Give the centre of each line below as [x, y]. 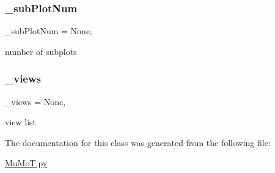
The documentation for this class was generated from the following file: [138, 142]
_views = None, [35, 101]
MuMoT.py [26, 163]
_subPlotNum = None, [49, 31]
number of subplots [41, 51]
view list [21, 122]
